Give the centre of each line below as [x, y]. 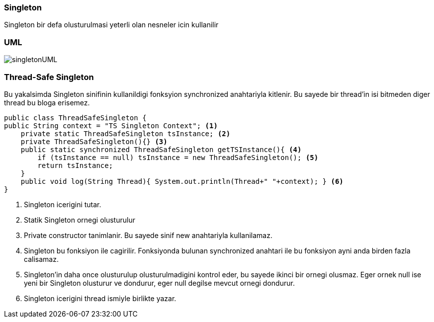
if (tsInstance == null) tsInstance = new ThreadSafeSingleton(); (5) [178, 157]
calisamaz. [41, 259]
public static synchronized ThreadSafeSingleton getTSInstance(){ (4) [161, 149]
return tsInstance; [75, 165]
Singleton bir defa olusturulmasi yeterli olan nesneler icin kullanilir [111, 25]
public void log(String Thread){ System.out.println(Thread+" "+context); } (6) [182, 181]
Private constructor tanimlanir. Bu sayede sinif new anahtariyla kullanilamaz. [148, 235]
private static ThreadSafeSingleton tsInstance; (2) [126, 133]
